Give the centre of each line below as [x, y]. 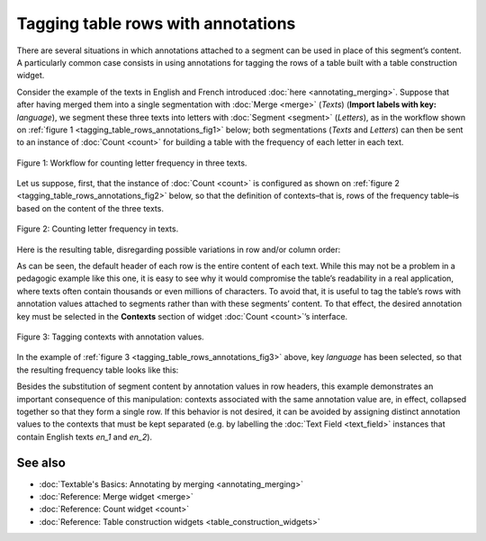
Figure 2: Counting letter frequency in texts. [98, 229]
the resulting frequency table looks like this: [98, 370]
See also [41, 462]
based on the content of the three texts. [90, 208]
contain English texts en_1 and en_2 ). [85, 437]
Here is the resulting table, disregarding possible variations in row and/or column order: [179, 249]
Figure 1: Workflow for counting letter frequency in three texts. [132, 163]
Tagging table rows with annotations [156, 23]
